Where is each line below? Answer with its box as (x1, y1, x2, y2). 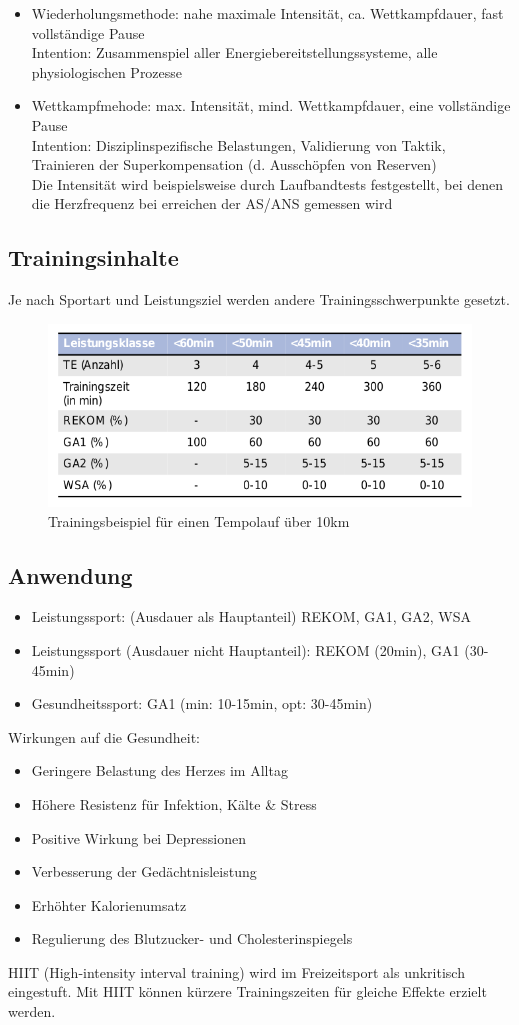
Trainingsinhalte (8, 242, 179, 273)
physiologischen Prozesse (31, 61, 183, 82)
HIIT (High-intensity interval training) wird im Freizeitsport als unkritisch (8, 961, 465, 982)
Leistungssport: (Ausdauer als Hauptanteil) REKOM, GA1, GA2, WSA (31, 606, 471, 627)
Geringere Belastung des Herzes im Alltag (31, 760, 288, 781)
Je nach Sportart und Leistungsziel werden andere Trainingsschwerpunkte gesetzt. (8, 289, 510, 310)
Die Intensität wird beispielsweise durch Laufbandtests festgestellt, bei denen (31, 173, 504, 194)
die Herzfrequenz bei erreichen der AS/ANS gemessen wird (31, 193, 393, 214)
